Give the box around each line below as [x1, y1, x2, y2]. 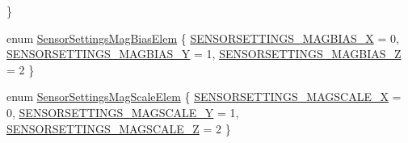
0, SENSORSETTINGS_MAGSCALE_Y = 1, [6, 103, 239, 120]
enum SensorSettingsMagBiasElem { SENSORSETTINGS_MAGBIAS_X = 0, [6, 29, 399, 46]
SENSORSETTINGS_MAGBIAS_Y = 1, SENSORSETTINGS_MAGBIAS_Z [6, 45, 402, 62]
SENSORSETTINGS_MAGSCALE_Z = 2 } [6, 120, 231, 137]
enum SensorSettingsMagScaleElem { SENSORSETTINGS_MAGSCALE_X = [6, 88, 402, 105]
